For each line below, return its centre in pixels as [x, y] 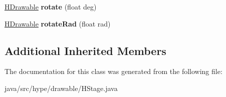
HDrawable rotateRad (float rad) [58, 23]
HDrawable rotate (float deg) [51, 6]
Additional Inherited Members [85, 50]
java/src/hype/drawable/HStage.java [61, 88]
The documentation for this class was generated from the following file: [114, 71]
